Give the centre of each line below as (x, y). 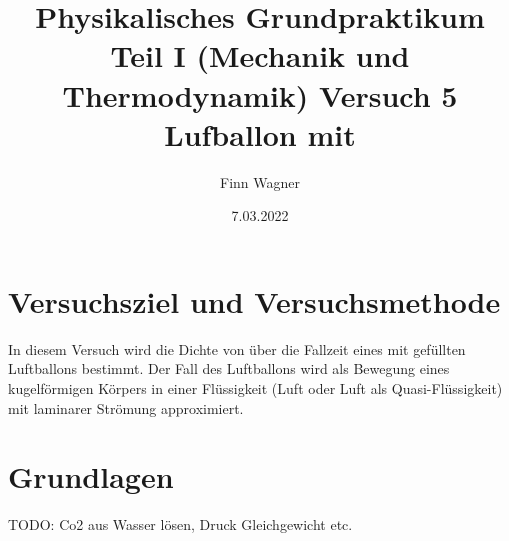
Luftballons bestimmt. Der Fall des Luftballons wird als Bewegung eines (229, 368)
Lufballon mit (260, 133)
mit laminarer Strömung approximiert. (126, 407)
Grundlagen (91, 476)
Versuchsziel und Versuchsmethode (254, 300)
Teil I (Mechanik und (260, 55)
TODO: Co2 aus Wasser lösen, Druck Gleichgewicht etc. (180, 524)
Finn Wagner (260, 181)
